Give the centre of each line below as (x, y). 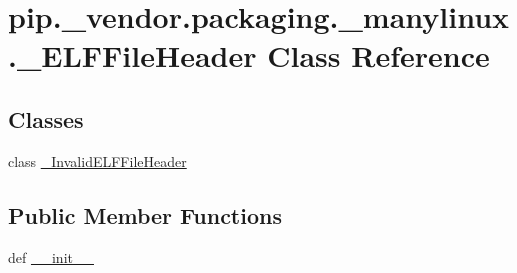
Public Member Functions (145, 214)
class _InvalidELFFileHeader (97, 160)
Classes (46, 118)
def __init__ (51, 256)
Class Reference (378, 55)
